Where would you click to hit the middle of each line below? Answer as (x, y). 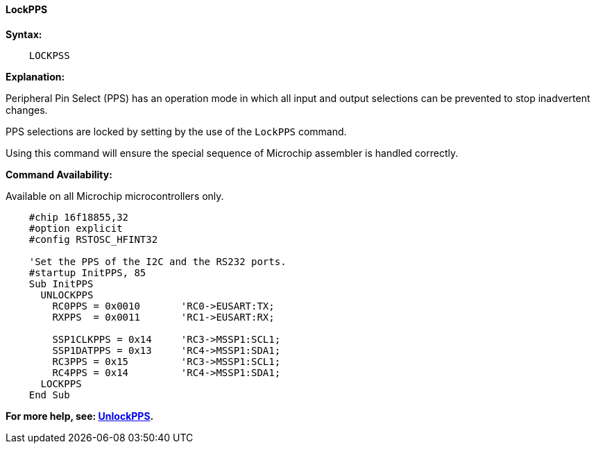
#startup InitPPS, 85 (87, 272)
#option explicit (76, 228)
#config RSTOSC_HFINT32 (93, 239)
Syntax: (24, 34)
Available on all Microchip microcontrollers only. (115, 196)
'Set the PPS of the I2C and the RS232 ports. (157, 261)
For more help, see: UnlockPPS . (80, 416)
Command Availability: (59, 174)
